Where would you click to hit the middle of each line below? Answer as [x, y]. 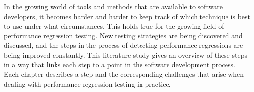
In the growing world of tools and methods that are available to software [113, 6]
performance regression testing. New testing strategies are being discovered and [123, 35]
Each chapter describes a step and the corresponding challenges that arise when [124, 74]
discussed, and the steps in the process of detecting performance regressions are [124, 45]
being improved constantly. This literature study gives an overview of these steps [126, 54]
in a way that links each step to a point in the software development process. [120, 64]
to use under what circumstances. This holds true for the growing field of [114, 26]
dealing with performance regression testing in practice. [87, 83]
